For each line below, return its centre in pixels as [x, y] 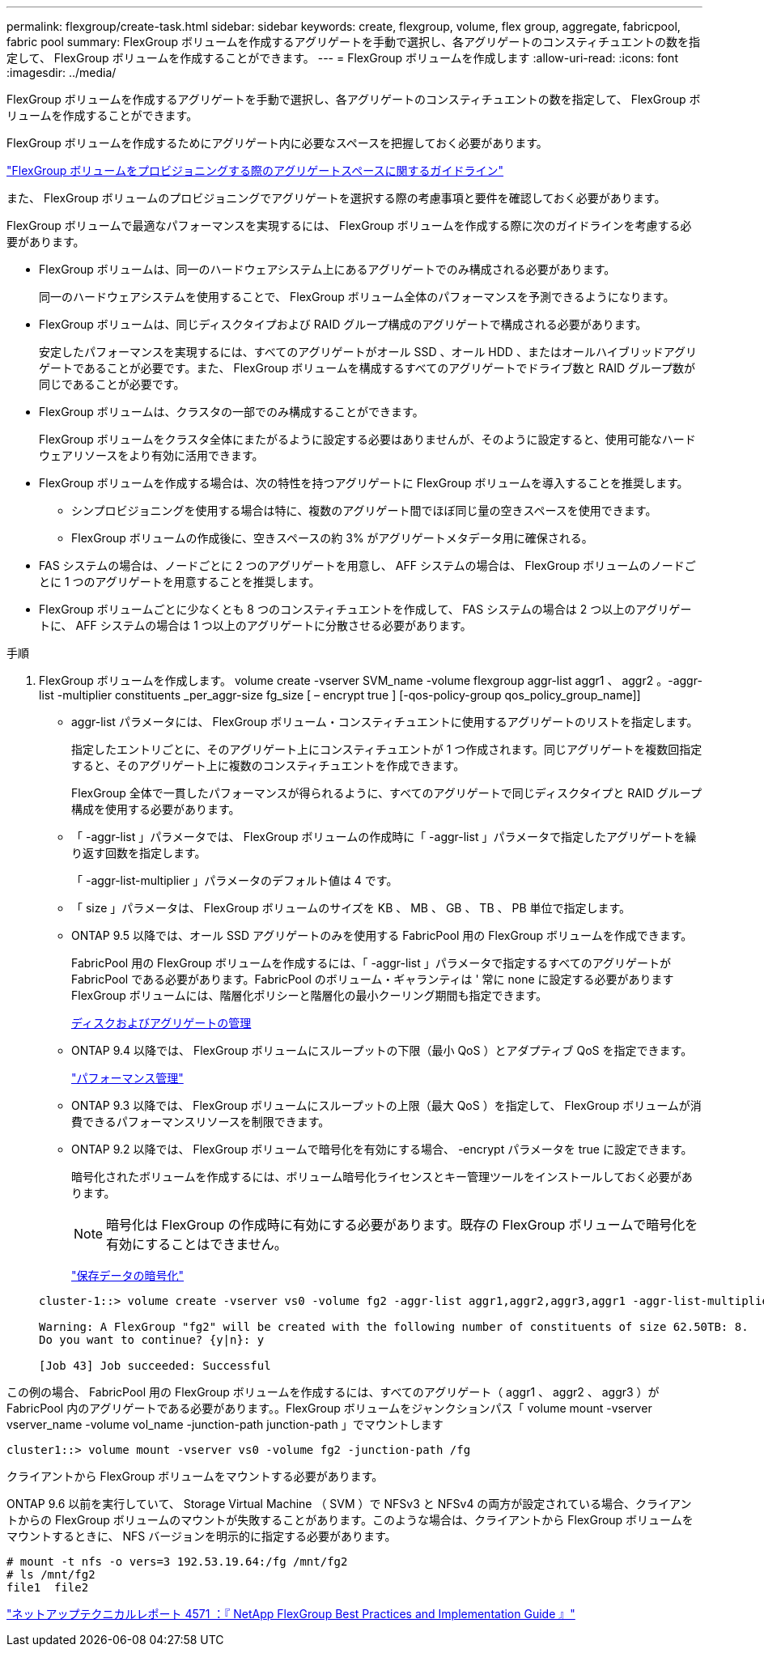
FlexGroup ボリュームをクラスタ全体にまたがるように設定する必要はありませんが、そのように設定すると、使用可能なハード [367, 439]
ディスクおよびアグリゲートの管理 [161, 1023]
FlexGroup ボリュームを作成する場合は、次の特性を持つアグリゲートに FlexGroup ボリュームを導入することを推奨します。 [364, 483]
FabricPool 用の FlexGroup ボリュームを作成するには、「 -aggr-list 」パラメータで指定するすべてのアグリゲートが [371, 963]
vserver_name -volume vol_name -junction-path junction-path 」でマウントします [225, 1424]
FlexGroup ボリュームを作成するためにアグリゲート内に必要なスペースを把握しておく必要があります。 [277, 143]
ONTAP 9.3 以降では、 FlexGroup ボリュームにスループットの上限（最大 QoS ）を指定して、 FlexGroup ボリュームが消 [386, 1105]
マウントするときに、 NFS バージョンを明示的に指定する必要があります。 [202, 1536]
